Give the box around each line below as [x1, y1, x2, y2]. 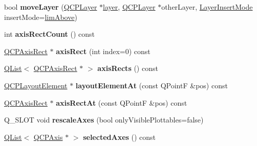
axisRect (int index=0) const [56, 45, 151, 56]
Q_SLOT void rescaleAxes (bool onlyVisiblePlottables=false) [4, 114, 204, 125]
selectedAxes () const [83, 131, 156, 142]
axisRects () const [97, 63, 158, 74]
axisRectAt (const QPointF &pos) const [56, 97, 187, 108]
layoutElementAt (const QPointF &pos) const [75, 80, 228, 90]
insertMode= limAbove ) [4, 11, 77, 22]
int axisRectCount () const [4, 29, 95, 39]
